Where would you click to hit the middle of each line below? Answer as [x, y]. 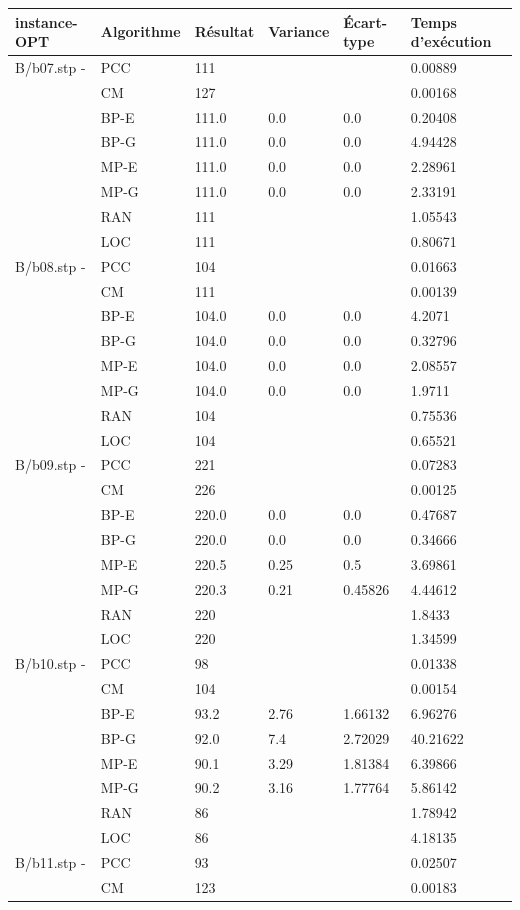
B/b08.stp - [50, 265]
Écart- [365, 21]
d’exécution [451, 41]
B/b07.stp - [50, 66]
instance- [46, 21]
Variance [299, 31]
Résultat [224, 31]
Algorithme [140, 31]
